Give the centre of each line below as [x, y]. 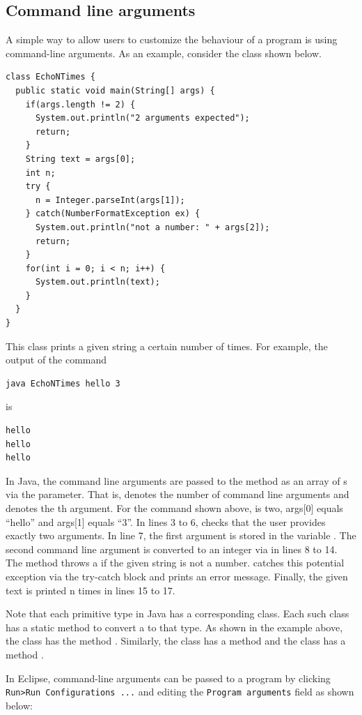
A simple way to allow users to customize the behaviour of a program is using [172, 39]
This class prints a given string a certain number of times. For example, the [167, 346]
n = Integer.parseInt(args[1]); [110, 200]
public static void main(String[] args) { [115, 90]
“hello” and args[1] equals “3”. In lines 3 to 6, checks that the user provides [166, 521]
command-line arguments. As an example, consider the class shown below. [164, 53]
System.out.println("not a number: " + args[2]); [152, 227]
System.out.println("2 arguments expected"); [142, 118]
